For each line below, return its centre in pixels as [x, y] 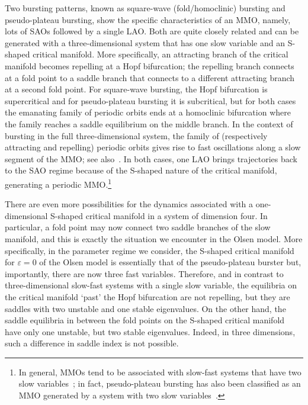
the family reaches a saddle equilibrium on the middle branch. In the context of [149, 123]
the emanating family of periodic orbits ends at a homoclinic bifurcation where [148, 112]
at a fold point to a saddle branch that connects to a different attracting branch [150, 77]
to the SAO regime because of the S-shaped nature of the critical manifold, [141, 170]
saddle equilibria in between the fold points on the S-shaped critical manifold [145, 320]
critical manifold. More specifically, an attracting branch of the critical [161, 54]
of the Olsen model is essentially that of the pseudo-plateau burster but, [170, 262]
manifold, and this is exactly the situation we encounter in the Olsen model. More [154, 238]
